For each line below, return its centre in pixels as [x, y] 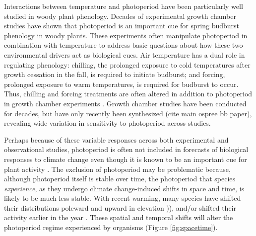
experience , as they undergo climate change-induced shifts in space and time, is [124, 188]
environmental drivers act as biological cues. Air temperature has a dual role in [125, 54]
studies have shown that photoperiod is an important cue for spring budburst [122, 26]
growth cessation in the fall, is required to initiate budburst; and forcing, [115, 74]
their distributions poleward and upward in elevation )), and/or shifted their [120, 207]
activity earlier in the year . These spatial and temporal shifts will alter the [119, 217]
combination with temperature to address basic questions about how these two [124, 45]
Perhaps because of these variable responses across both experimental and [116, 139]
